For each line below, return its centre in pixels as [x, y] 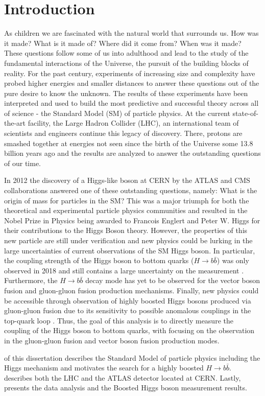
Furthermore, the [31, 280]
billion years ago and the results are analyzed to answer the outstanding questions [132, 153]
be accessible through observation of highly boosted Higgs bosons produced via [128, 300]
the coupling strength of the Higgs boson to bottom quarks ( [99, 260]
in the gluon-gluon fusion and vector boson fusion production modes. [112, 340]
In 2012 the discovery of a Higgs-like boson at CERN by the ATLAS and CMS [127, 180]
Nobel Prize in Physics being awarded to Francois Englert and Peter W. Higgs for [132, 220]
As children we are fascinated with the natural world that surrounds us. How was [131, 33]
